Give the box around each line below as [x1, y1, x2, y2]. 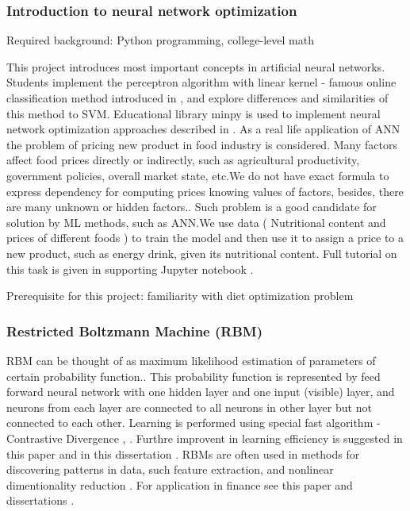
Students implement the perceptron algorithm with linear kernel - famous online [6, 74, 397, 90]
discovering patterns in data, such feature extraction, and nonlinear [6, 461, 334, 478]
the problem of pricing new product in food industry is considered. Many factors [6, 136, 397, 152]
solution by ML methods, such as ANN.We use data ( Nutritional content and [6, 213, 386, 230]
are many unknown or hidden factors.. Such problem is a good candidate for [6, 198, 377, 215]
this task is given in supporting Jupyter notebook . [6, 260, 254, 277]
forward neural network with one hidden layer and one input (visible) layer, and [6, 383, 395, 400]
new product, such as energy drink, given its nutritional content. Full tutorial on [6, 244, 397, 261]
